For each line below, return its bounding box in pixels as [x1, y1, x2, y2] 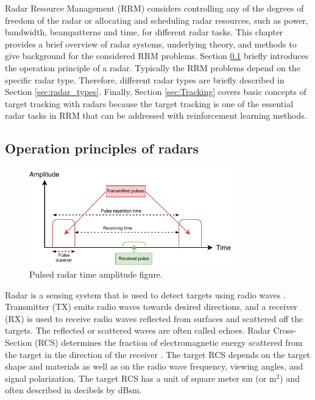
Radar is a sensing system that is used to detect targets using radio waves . [5, 288, 286, 301]
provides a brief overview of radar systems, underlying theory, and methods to [5, 37, 297, 50]
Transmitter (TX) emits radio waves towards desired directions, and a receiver [5, 300, 297, 313]
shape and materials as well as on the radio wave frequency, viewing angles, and [5, 360, 303, 373]
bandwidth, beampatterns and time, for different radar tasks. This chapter [5, 26, 283, 38]
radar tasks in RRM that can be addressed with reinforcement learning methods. [5, 109, 307, 122]
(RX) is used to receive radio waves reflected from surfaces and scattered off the [5, 312, 303, 325]
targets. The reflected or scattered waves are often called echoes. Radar [5, 324, 271, 337]
